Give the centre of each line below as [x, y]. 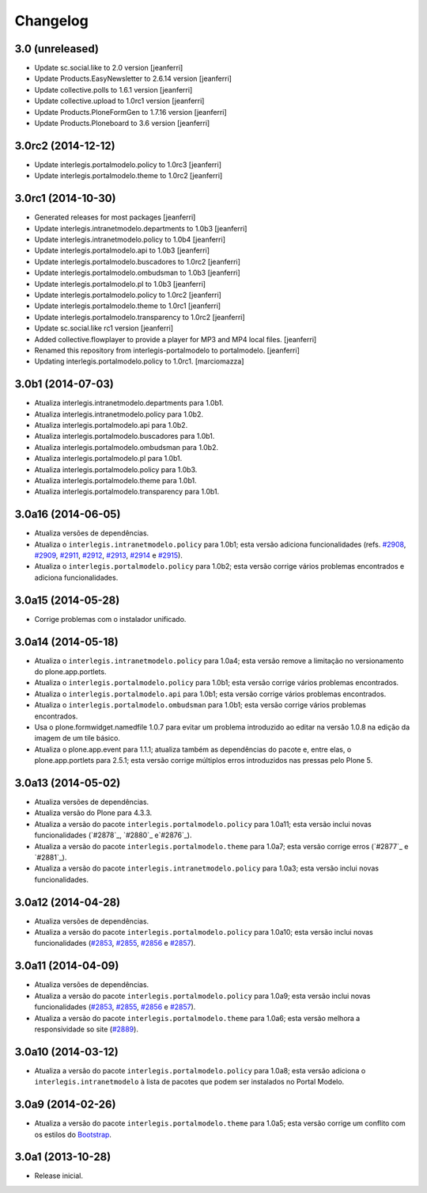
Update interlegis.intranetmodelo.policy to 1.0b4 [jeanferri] [130, 239]
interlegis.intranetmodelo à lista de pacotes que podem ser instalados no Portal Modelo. [189, 1082]
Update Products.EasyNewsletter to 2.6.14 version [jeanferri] [133, 78]
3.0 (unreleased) [57, 49]
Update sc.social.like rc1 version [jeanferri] [104, 328]
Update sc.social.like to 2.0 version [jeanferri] [109, 68]
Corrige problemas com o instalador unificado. [110, 619]
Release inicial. [59, 1176]
